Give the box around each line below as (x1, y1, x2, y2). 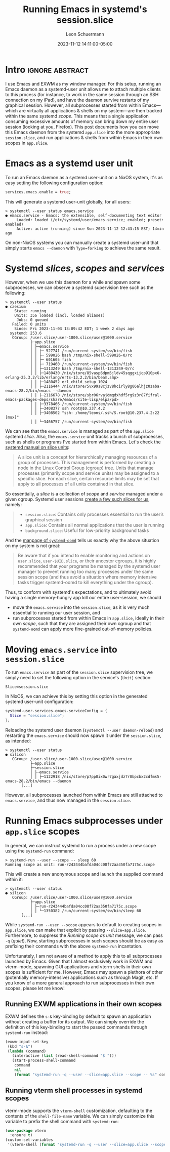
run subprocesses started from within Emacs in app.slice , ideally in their (12, 615, 164, 621)
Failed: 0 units (12, 322, 47, 327)
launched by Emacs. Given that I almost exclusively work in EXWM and (5, 958, 153, 964)
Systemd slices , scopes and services (5, 262, 164, 274)
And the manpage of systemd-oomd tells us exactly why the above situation (5, 538, 159, 544)
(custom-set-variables (5, 1137, 53, 1142)
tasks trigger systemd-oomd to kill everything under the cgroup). (17, 580, 153, 586)
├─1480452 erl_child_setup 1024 (39, 380, 108, 385)
